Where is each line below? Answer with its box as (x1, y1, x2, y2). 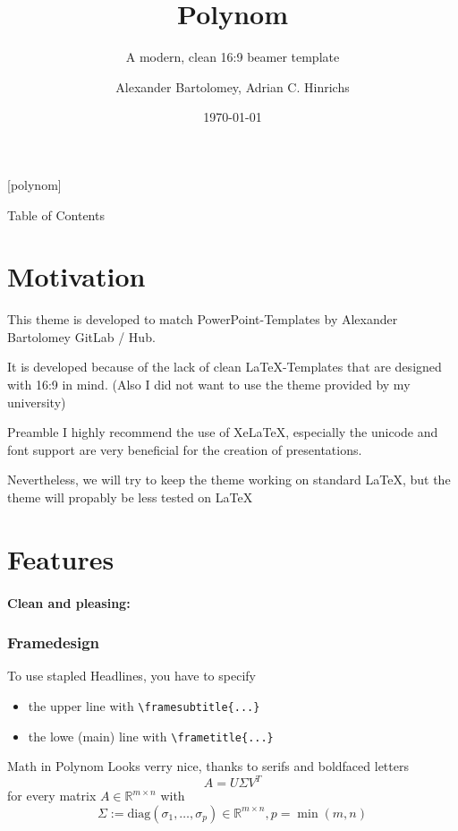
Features (7, 540, 114, 577)
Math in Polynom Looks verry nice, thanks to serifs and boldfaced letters (7, 757, 409, 775)
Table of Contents (7, 205, 105, 224)
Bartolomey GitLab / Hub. (7, 327, 156, 346)
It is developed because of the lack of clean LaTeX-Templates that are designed (7, 357, 442, 376)
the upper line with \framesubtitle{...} (28, 696, 260, 715)
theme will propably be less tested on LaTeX (7, 487, 253, 506)
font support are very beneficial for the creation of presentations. (7, 440, 362, 458)
